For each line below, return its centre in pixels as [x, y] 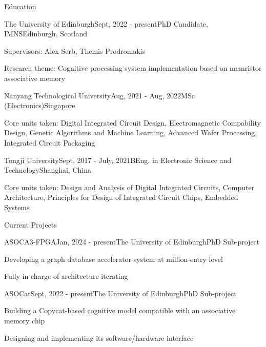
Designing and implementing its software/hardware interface [99, 338]
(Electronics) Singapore [40, 105]
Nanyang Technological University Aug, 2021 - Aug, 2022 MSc [99, 95]
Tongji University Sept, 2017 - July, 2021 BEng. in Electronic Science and [118, 160]
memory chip [25, 321]
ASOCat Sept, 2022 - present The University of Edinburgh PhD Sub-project [120, 293]
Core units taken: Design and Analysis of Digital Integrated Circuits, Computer [129, 187]
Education [20, 6]
